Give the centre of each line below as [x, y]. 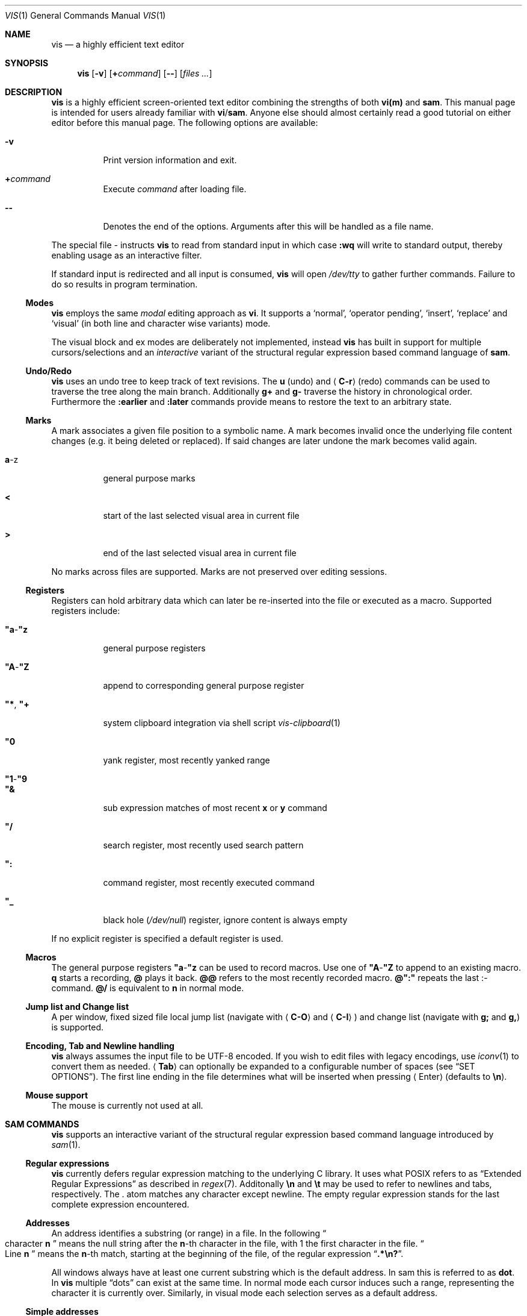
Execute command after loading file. [175, 189]
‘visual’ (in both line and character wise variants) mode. [161, 323]
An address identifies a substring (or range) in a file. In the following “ [189, 1233]
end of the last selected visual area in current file [200, 553]
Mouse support [57, 1095]
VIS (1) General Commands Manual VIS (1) [85, 15]
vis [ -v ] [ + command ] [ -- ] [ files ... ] [145, 73]
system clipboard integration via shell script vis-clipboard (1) [222, 723]
